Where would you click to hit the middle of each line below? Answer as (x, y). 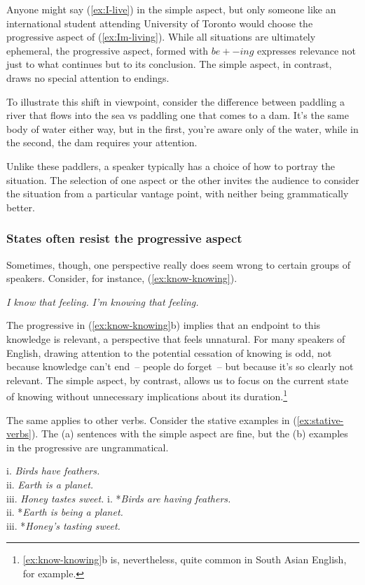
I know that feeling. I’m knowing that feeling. (103, 301)
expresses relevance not (307, 50)
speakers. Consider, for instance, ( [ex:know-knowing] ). (122, 278)
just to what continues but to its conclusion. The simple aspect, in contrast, (169, 64)
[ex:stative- (320, 420)
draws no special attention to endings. (88, 77)
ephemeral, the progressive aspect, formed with (108, 50)
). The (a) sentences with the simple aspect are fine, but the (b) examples (190, 434)
